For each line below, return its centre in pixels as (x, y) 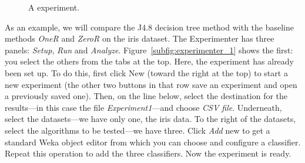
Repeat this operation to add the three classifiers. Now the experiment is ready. (148, 153)
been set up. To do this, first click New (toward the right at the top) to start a (146, 72)
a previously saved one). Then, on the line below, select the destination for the (146, 96)
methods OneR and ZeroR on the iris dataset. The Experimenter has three (140, 38)
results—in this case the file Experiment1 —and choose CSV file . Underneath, (143, 107)
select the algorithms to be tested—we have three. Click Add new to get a (138, 130)
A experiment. (54, 7)
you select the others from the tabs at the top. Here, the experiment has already (150, 61)
